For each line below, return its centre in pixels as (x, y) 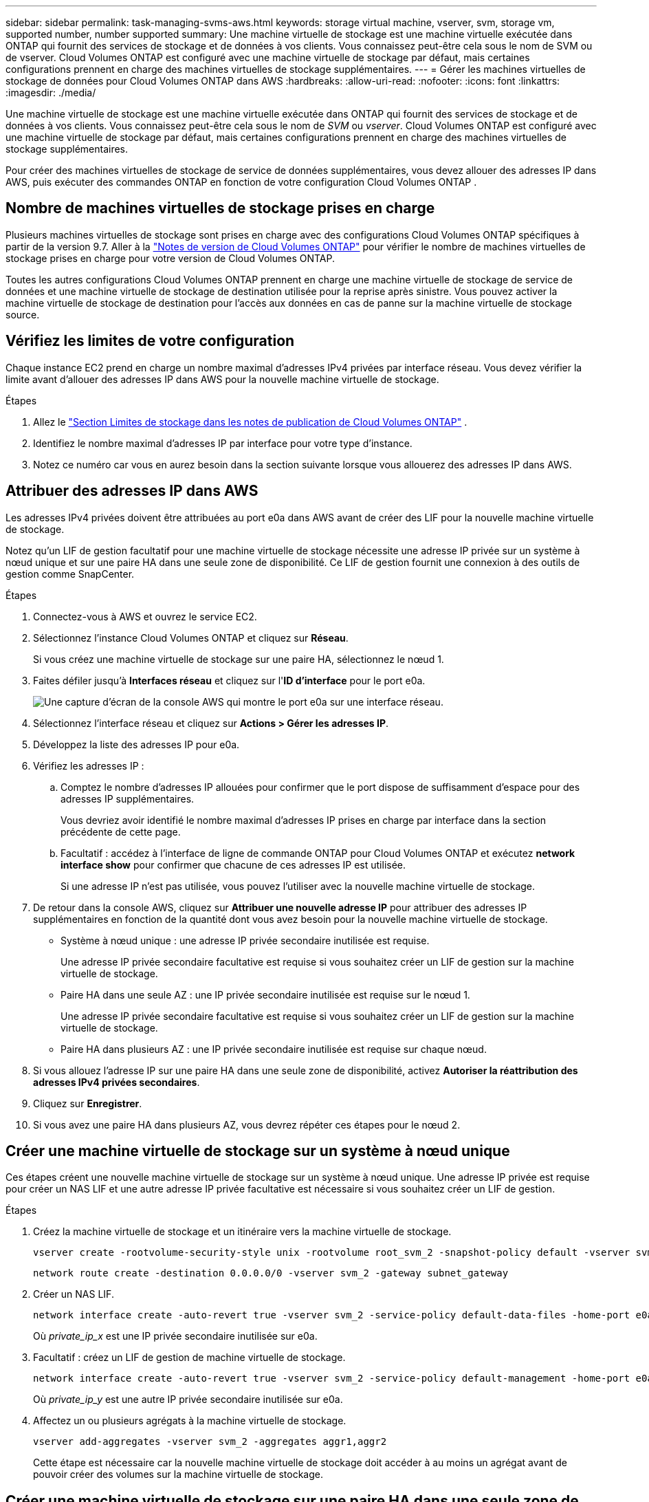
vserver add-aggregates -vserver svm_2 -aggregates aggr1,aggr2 (210, 1442)
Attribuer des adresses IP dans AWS (132, 491)
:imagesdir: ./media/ (51, 92)
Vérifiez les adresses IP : (89, 765)
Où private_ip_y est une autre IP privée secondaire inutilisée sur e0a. (188, 1400)
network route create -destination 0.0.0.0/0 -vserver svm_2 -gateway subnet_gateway (271, 1273)
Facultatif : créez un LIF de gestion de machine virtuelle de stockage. (189, 1358)
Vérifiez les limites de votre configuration (150, 341)
